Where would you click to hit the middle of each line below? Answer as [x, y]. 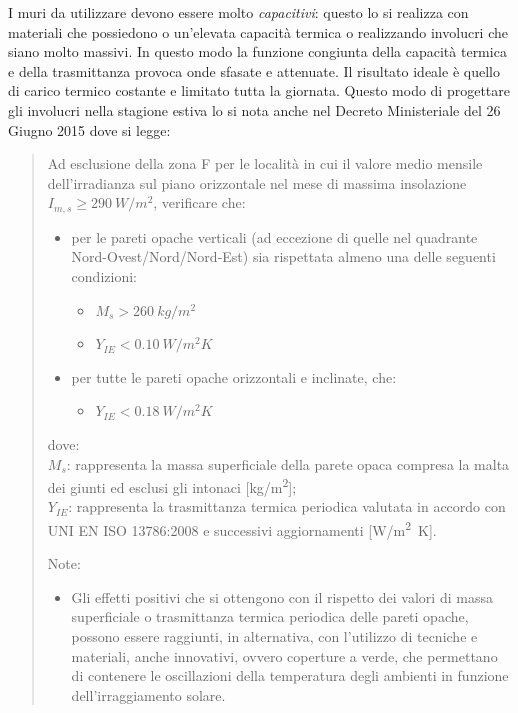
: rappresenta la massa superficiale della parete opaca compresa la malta [288, 463]
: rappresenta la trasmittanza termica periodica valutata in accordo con [287, 506]
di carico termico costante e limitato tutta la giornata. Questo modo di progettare [259, 90]
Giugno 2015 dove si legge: [89, 129]
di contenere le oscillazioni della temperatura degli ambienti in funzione [290, 675]
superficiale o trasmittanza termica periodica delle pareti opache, [270, 616]
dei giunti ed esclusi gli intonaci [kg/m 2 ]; [172, 485]
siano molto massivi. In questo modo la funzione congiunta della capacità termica [257, 51]
